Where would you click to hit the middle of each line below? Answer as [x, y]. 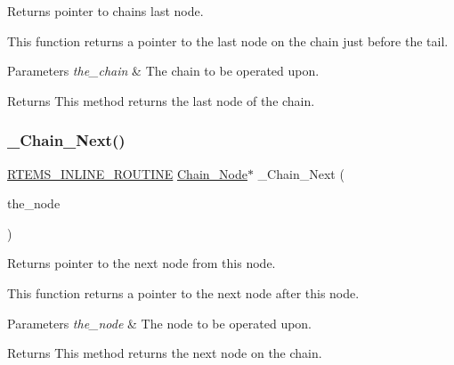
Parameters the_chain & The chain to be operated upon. [163, 71]
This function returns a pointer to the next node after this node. [183, 292]
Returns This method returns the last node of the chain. [161, 100]
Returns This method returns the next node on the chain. [165, 353]
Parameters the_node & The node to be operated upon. [160, 323]
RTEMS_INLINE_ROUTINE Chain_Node [127, 173]
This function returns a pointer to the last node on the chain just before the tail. [228, 41]
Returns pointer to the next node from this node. [142, 263]
